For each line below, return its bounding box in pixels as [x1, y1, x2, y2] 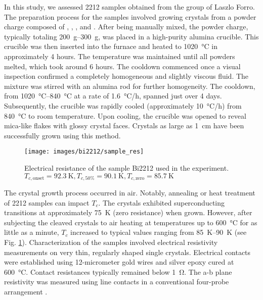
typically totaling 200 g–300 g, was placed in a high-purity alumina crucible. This [4, 31, 259, 41]
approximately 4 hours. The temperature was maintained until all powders [4, 51, 235, 61]
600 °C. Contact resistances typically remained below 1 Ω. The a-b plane [4, 266, 232, 277]
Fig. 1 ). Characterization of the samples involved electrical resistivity [4, 236, 218, 247]
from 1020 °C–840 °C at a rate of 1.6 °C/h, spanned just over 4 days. [4, 90, 222, 101]
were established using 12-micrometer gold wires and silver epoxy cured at [4, 257, 234, 267]
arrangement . [4, 286, 48, 296]
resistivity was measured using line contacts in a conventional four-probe [4, 276, 229, 287]
